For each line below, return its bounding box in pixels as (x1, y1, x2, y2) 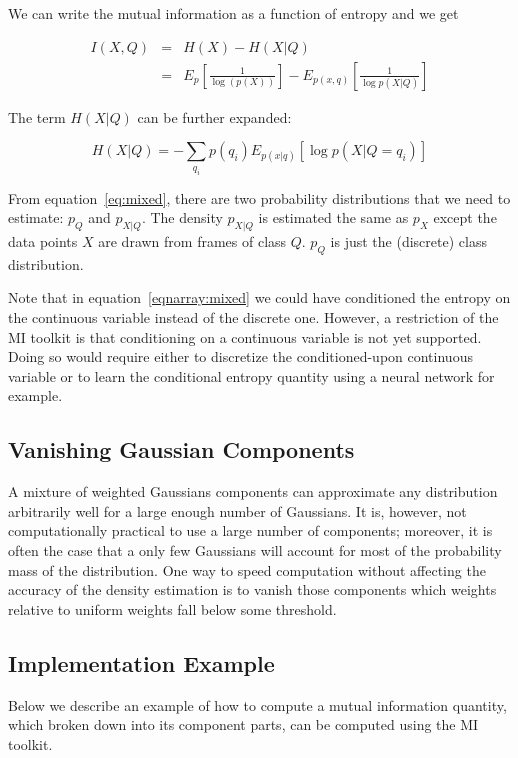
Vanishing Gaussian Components (8, 434, 355, 465)
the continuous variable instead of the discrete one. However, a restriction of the (8, 306, 499, 327)
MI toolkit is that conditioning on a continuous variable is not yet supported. (8, 326, 482, 347)
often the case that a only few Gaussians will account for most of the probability (8, 539, 502, 560)
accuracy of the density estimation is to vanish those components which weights (8, 579, 497, 600)
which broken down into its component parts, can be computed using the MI (8, 714, 479, 735)
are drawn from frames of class (98, 230, 287, 251)
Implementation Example (8, 647, 275, 678)
